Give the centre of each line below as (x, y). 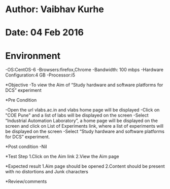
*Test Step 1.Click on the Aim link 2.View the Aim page (62, 157)
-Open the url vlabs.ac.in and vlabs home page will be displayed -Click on (82, 110)
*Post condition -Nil (26, 147)
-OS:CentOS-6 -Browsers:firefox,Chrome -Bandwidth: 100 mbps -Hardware (84, 70)
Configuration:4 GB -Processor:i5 (40, 75)
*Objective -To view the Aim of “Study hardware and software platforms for (84, 85)
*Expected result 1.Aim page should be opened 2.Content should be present (85, 166)
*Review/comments (26, 181)
